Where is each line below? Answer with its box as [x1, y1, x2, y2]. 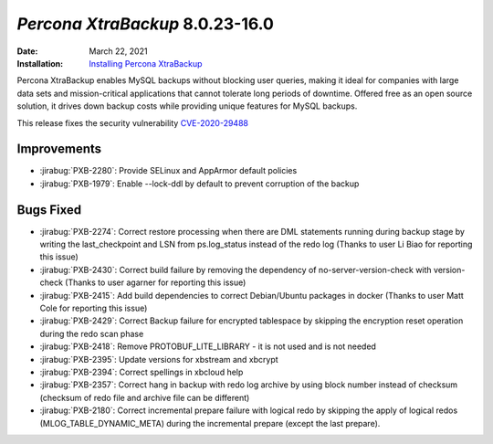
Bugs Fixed [16, 202, 82, 217]
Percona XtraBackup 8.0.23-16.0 [16, 14, 274, 34]
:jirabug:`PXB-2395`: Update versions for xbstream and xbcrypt [39, 354, 278, 365]
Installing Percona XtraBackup [89, 58, 203, 69]
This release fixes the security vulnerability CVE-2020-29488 [16, 117, 248, 128]
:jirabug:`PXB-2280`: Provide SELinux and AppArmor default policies [39, 165, 298, 176]
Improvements [16, 142, 102, 157]
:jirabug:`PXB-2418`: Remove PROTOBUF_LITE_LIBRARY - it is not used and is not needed [39, 341, 376, 352]
